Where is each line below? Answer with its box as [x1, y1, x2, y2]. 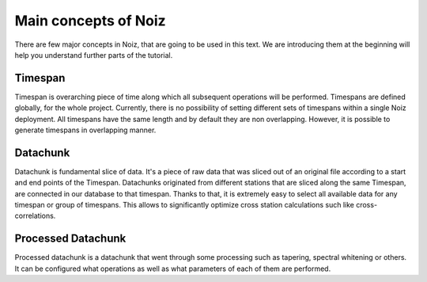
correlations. [14, 211, 56, 221]
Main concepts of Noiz [14, 12, 166, 29]
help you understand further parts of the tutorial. [14, 50, 173, 59]
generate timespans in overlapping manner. [14, 125, 157, 135]
